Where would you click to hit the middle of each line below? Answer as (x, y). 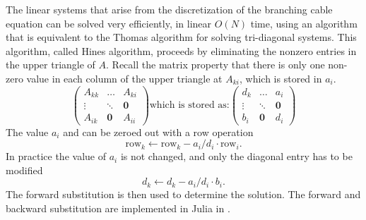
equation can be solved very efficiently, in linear (109, 23)
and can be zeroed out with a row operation (158, 132)
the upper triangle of (51, 65)
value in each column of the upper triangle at (124, 78)
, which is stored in (281, 78)
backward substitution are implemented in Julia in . (118, 208)
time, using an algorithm (304, 23)
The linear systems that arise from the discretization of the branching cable (169, 9)
